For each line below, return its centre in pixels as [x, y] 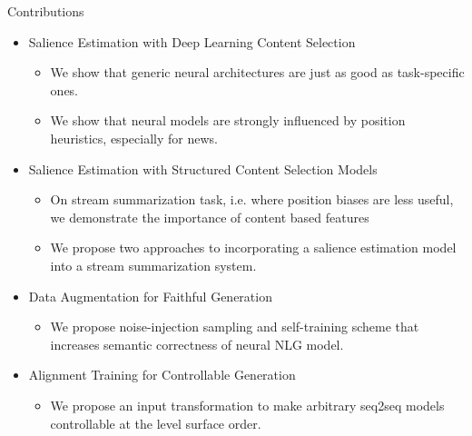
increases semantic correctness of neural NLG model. [197, 344]
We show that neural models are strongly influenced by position [228, 120]
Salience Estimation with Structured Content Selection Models [203, 168]
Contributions [46, 11]
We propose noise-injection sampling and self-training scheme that [235, 327]
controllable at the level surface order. [156, 423]
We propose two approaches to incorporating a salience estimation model [253, 248]
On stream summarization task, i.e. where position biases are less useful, [252, 199]
